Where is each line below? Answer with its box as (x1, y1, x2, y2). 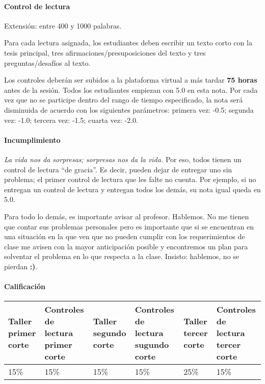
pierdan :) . (4, 261, 38, 271)
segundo (93, 327, 126, 339)
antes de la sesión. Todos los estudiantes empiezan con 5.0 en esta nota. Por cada (4, 84, 258, 95)
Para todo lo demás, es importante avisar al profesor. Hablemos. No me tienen (4, 211, 249, 221)
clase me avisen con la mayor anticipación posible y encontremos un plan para (4, 241, 248, 251)
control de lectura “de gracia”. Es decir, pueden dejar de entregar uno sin (4, 164, 232, 174)
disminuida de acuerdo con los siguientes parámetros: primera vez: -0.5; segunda (4, 104, 254, 115)
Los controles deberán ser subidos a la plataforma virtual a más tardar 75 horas (4, 74, 257, 85)
